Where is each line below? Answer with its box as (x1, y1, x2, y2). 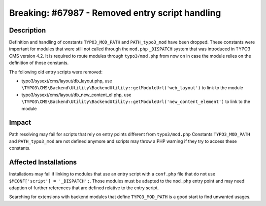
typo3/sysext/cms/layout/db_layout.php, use (21, 78, 113, 84)
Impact (9, 118, 32, 127)
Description (9, 26, 46, 34)
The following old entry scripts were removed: (9, 69, 103, 75)
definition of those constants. (9, 60, 69, 66)
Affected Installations (9, 158, 77, 167)
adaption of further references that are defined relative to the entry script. (9, 185, 159, 191)
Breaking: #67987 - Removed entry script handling (9, 7, 221, 18)
